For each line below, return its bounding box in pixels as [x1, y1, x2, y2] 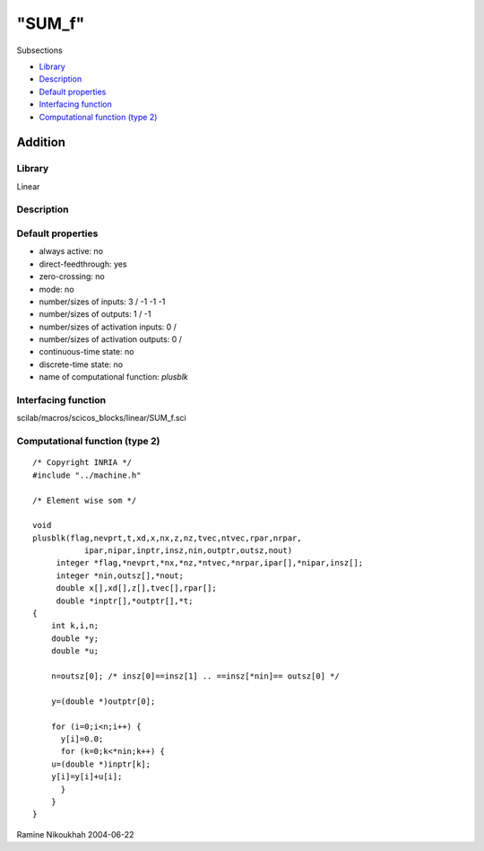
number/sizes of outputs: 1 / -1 [39, 309, 151, 320]
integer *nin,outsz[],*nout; [56, 570, 184, 581]
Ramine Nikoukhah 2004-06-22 [16, 829, 134, 839]
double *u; [50, 646, 99, 656]
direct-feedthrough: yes [39, 259, 127, 269]
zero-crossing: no [39, 271, 105, 282]
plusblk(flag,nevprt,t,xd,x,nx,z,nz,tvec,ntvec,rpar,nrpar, [32, 532, 302, 543]
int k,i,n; [50, 620, 99, 631]
